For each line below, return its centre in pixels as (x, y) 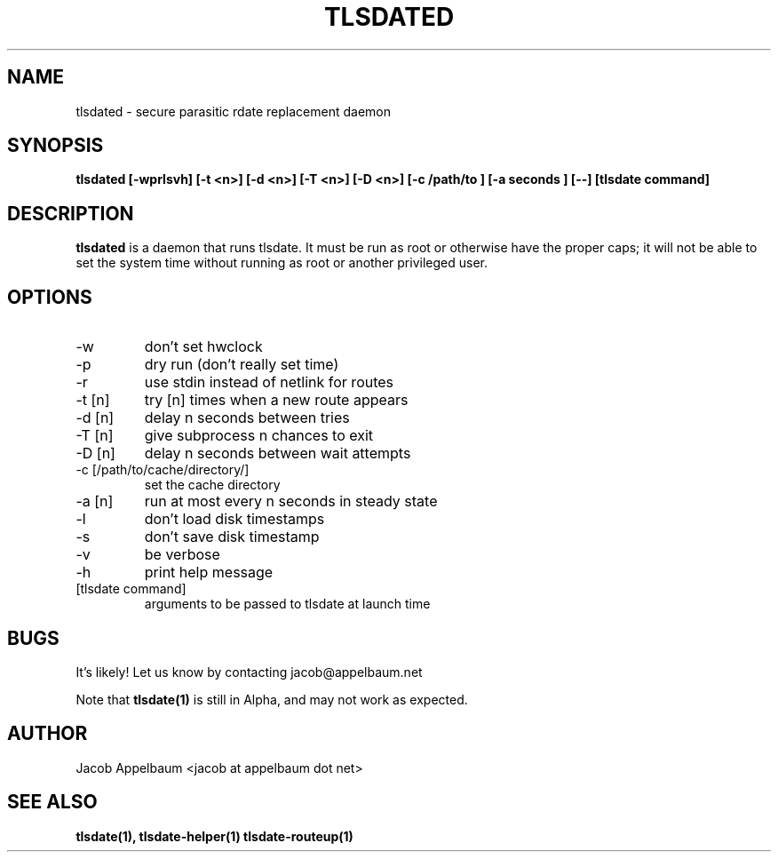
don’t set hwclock (203, 347)
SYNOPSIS (56, 146)
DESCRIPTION (71, 213)
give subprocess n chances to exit (259, 436)
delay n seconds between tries (247, 418)
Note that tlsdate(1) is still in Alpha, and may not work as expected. (272, 699)
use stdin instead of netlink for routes (269, 382)
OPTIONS (50, 297)
